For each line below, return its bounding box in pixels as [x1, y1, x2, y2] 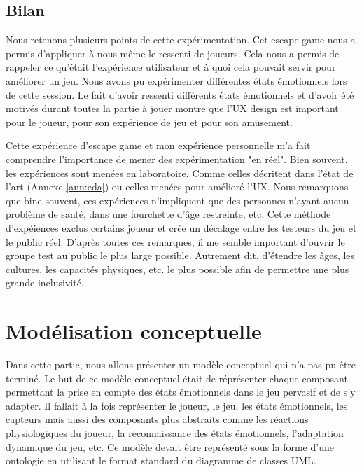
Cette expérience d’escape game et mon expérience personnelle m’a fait [6, 138, 311, 153]
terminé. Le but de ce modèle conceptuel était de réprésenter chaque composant [6, 370, 348, 385]
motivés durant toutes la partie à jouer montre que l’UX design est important [6, 101, 339, 116]
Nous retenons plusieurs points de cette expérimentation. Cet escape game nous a [6, 32, 356, 47]
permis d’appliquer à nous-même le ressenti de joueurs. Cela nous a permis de [6, 46, 340, 60]
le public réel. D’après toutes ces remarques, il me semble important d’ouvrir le [6, 234, 345, 249]
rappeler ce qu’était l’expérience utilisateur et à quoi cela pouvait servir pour [6, 60, 336, 74]
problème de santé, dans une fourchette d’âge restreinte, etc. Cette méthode [6, 207, 331, 221]
